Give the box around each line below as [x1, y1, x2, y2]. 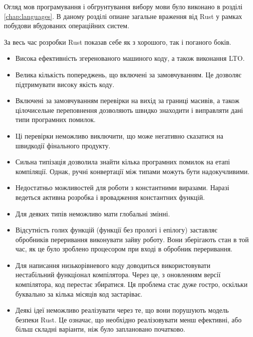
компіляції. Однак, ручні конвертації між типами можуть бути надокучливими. [15, 166, 250, 176]
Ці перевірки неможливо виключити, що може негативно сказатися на [15, 130, 223, 141]
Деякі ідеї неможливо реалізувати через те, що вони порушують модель [15, 305, 229, 315]
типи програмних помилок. [15, 114, 96, 124]
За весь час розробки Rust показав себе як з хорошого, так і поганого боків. [4, 36, 232, 47]
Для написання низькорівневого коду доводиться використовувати [15, 260, 211, 270]
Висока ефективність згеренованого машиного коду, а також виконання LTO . [15, 53, 245, 63]
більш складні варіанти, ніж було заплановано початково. [15, 324, 185, 334]
